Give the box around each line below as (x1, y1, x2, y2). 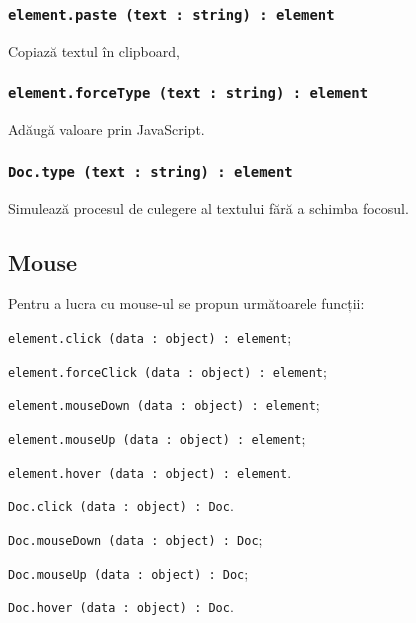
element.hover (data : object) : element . (8, 461, 292, 482)
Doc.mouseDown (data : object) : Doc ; (8, 528, 263, 549)
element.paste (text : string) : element (8, 6, 335, 23)
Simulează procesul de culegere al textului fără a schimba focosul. (8, 197, 409, 218)
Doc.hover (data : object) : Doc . (8, 596, 234, 617)
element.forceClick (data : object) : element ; (8, 360, 327, 381)
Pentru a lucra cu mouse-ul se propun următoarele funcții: (8, 293, 365, 314)
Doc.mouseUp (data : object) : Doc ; (8, 562, 249, 583)
